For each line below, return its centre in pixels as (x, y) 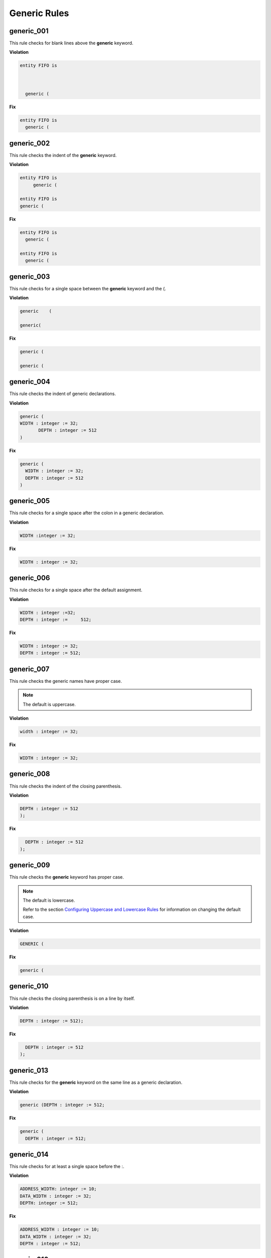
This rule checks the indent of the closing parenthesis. (65, 786)
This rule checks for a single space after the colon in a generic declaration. (87, 513)
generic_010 (29, 986)
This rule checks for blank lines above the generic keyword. (71, 43)
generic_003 (30, 277)
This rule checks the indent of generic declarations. (63, 394)
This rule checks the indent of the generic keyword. (63, 155)
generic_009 (30, 865)
